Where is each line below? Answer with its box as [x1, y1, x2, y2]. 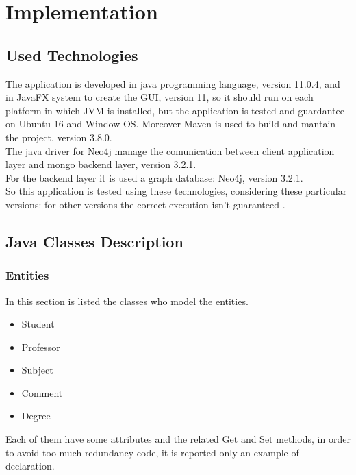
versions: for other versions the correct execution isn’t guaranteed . [5, 197, 285, 211]
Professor [21, 339, 60, 354]
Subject [21, 363, 53, 377]
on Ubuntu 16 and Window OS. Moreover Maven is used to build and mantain [5, 117, 336, 131]
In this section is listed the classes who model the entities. [5, 293, 249, 308]
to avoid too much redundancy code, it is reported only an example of [5, 445, 299, 459]
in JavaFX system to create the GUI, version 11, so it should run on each [5, 90, 314, 104]
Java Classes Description [5, 230, 183, 252]
